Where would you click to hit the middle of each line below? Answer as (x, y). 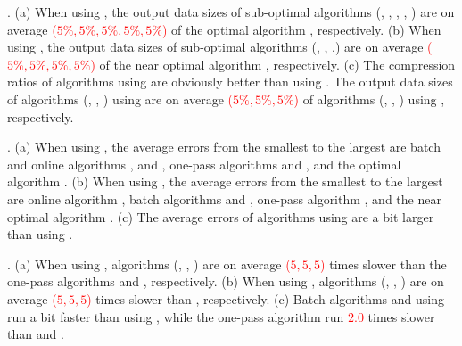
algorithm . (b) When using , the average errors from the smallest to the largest (225, 181)
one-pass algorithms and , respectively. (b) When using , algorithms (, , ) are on (226, 281)
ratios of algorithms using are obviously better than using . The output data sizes (230, 82)
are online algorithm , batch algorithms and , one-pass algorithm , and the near (224, 198)
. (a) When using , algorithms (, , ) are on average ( (149, 264)
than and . (36, 334)
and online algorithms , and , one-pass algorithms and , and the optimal (204, 164)
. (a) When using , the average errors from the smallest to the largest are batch (224, 147)
